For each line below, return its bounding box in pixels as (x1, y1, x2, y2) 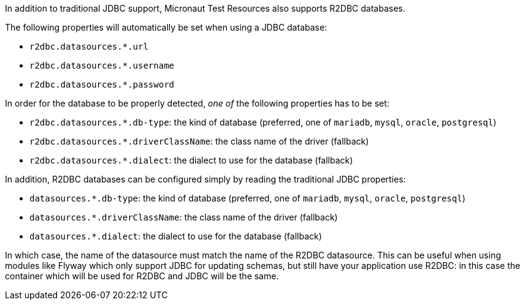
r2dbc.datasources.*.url (29, 42, 148, 51)
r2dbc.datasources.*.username (29, 61, 175, 70)
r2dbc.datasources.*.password (29, 80, 175, 89)
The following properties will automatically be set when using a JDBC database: (5, 22, 328, 32)
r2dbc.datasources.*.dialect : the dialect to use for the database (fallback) (29, 155, 353, 165)
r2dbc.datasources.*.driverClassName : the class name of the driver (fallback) (29, 136, 369, 146)
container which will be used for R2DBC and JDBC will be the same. (5, 271, 279, 281)
